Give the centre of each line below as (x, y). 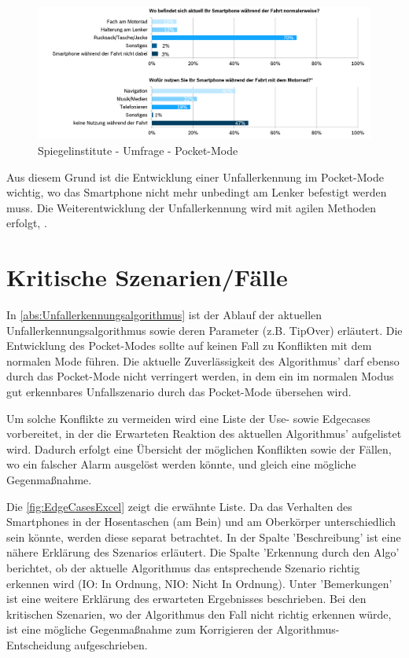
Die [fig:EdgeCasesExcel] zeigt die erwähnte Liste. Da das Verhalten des (179, 506)
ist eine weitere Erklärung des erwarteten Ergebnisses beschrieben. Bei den (186, 599)
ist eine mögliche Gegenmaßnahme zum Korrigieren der (140, 629)
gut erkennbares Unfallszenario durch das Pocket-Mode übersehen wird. (179, 391)
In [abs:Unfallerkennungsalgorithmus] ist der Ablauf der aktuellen (164, 315)
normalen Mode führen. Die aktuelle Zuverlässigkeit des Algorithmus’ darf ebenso (203, 360)
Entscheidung (39, 644)
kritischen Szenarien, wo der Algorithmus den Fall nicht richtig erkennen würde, (199, 614)
